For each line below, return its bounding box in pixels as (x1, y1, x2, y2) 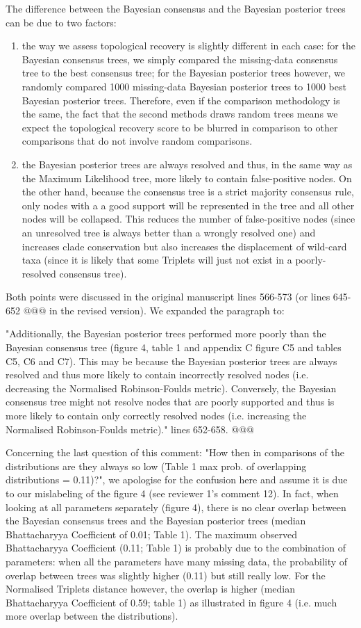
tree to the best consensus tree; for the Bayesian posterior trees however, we (22, 65, 346, 80)
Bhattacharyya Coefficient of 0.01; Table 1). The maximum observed (6, 526, 297, 541)
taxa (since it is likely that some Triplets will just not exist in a (22, 252, 292, 267)
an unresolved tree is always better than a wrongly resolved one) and (22, 225, 316, 239)
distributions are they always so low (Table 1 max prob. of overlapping (6, 458, 307, 473)
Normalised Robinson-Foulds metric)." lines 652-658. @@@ (6, 421, 254, 436)
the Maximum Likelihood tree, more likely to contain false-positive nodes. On (22, 170, 352, 185)
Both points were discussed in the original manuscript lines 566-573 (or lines (6, 289, 330, 304)
